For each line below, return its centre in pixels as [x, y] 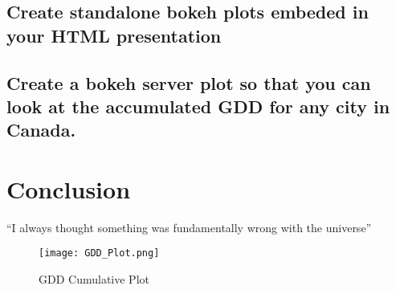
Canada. [41, 130]
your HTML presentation [114, 35]
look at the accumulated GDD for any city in [198, 106]
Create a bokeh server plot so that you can [189, 82]
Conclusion [69, 188]
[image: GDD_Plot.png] [99, 253]
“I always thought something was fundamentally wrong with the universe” [189, 227]
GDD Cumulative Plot [94, 279]
